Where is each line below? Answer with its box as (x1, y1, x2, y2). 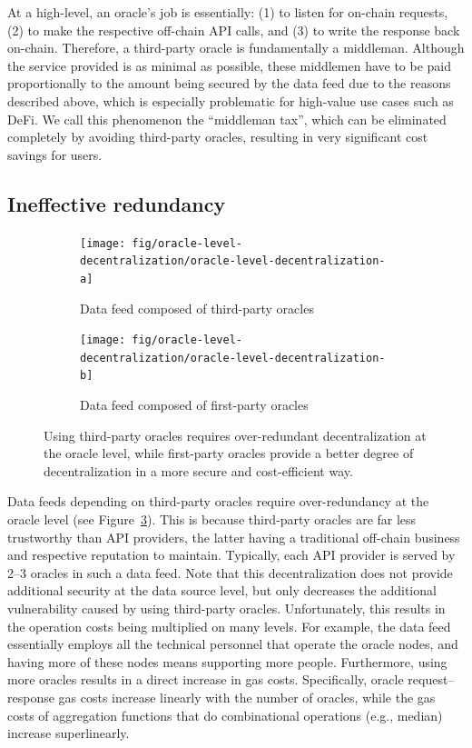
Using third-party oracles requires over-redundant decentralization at (44, 425, 427, 444)
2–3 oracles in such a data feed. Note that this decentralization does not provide (7, 563, 453, 582)
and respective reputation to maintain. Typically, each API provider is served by (7, 545, 456, 564)
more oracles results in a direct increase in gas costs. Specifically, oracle (7, 670, 404, 689)
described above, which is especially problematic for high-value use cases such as (7, 91, 454, 110)
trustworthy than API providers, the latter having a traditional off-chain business (7, 527, 460, 546)
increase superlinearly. (7, 723, 130, 743)
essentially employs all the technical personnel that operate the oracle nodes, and (7, 634, 458, 653)
